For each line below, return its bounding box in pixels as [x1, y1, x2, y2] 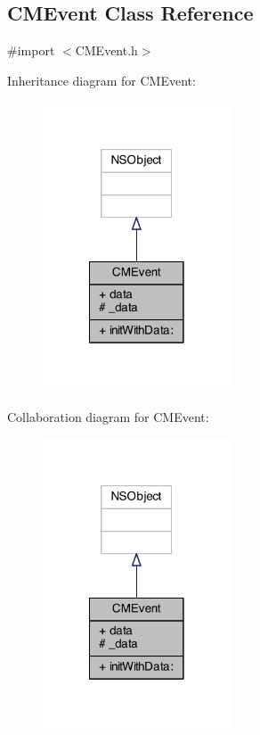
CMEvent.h [75, 41, 138, 60]
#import [7, 41, 55, 60]
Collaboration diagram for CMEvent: [7, 407, 209, 425]
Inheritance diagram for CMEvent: [7, 70, 196, 89]
